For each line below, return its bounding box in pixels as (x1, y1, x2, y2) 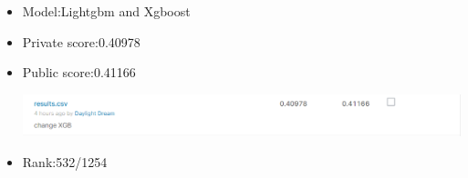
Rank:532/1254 (22, 152, 108, 171)
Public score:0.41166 (22, 63, 136, 82)
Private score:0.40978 (22, 32, 140, 51)
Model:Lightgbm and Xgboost (22, 2, 191, 20)
